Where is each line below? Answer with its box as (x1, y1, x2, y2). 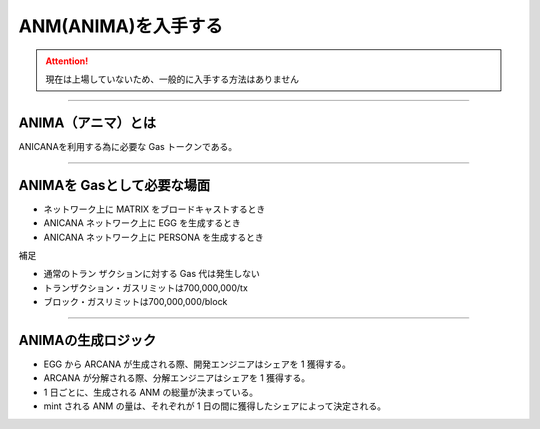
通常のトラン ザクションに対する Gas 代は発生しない (43, 268, 260, 280)
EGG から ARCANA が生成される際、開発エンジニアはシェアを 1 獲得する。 (43, 358, 352, 370)
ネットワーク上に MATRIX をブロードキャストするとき (43, 203, 266, 215)
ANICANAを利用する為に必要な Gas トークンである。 (18, 140, 238, 152)
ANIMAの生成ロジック (18, 331, 157, 349)
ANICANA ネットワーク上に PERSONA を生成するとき (43, 231, 264, 243)
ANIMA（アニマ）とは (18, 114, 157, 131)
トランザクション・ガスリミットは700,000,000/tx (43, 281, 249, 294)
